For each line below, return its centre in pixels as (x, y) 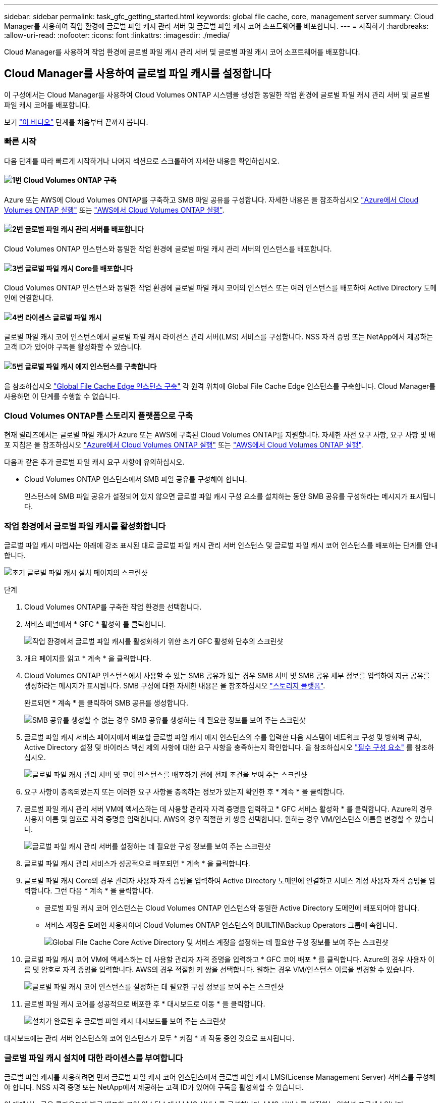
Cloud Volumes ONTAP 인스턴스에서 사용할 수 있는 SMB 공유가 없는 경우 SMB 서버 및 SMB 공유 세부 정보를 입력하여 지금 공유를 (227, 676)
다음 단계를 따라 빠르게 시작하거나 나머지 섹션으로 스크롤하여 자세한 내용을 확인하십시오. (142, 161)
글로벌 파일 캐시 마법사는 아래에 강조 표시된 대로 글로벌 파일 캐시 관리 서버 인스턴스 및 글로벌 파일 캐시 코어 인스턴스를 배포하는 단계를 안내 (221, 545)
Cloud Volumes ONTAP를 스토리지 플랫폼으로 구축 (99, 416)
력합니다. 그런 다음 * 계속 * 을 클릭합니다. (89, 891)
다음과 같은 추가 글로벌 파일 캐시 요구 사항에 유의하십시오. (94, 462)
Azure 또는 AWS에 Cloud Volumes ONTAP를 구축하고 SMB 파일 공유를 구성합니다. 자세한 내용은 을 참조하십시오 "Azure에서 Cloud (211, 199)
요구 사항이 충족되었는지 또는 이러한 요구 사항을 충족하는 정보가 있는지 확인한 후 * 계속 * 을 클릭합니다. (184, 792)
